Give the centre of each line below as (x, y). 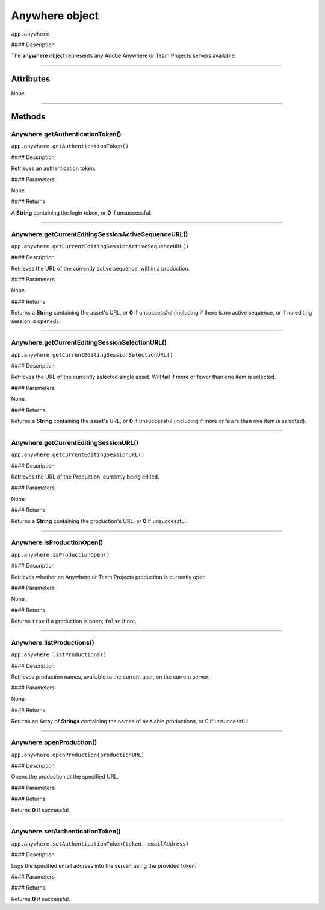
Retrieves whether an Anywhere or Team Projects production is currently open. (109, 577)
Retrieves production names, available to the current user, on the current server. (110, 676)
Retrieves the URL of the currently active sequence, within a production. (101, 268)
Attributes (31, 79)
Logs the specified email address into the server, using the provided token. (104, 865)
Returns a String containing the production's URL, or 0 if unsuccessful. (99, 521)
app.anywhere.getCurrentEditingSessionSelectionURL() (92, 355)
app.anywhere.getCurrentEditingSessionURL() (78, 455)
